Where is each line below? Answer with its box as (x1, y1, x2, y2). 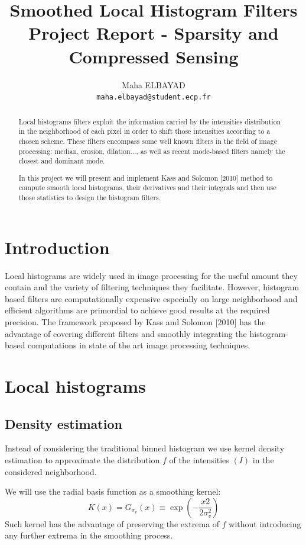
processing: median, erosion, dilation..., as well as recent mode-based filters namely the (18, 146, 285, 156)
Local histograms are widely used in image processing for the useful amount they (5, 269, 298, 281)
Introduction (5, 235, 110, 259)
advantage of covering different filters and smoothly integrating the (5, 327, 247, 339)
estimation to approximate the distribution (5, 453, 160, 466)
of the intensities (169, 453, 229, 466)
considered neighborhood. (5, 465, 97, 477)
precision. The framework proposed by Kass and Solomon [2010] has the (5, 316, 266, 328)
